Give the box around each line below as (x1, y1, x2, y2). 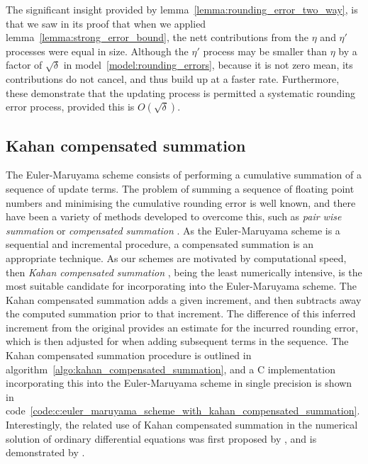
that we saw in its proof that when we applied (6, 16, 206, 30)
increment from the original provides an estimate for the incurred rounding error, (6, 319, 359, 334)
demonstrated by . (6, 445, 85, 460)
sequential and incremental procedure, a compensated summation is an (6, 237, 314, 251)
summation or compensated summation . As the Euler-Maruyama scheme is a (6, 222, 340, 237)
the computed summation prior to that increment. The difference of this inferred (6, 306, 356, 321)
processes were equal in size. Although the (6, 43, 189, 58)
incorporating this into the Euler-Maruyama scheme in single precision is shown (6, 375, 352, 390)
